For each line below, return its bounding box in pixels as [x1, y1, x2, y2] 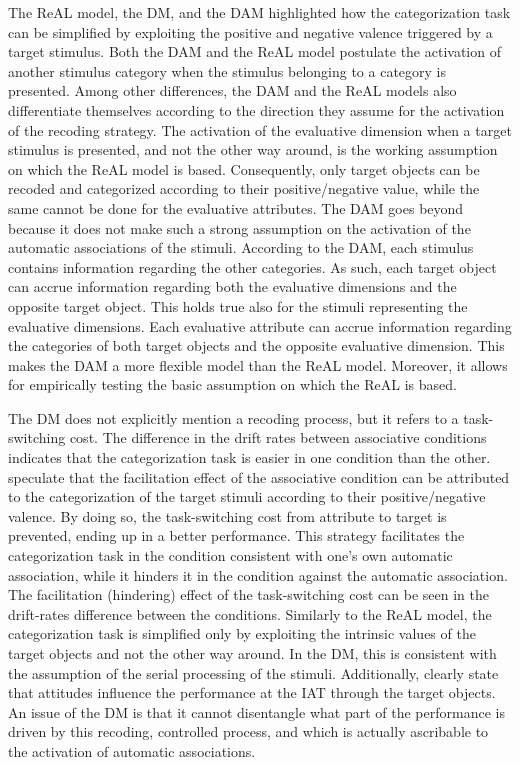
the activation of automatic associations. [8, 740, 256, 761]
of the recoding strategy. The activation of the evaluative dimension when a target [8, 119, 512, 140]
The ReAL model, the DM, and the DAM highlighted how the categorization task [8, 2, 511, 22]
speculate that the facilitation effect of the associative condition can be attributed [8, 466, 510, 487]
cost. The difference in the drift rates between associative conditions [69, 427, 487, 448]
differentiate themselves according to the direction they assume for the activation [8, 99, 505, 120]
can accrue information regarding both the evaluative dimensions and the [8, 276, 457, 297]
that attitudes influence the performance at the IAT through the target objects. [8, 682, 496, 703]
